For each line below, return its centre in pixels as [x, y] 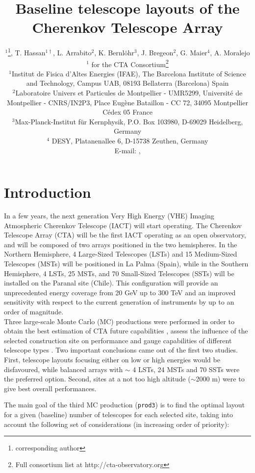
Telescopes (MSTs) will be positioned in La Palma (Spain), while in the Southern [126, 264]
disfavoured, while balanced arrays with [64, 369]
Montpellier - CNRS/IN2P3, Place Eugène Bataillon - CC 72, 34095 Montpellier [127, 102]
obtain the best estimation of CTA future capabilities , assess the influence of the [126, 331]
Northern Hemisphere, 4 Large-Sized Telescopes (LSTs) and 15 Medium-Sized [121, 254]
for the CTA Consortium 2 [130, 63]
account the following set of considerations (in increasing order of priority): [117, 424]
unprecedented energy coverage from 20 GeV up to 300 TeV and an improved [120, 292]
